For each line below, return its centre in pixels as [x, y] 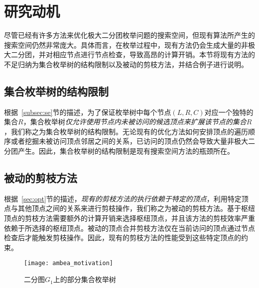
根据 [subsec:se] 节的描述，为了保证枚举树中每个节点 [88, 112]
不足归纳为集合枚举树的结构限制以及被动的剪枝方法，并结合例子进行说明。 [126, 64]
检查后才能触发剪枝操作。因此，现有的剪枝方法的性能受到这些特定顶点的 [123, 238]
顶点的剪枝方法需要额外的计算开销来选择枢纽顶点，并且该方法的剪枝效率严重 [129, 218]
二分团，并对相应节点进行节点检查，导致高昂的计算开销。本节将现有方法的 [133, 54]
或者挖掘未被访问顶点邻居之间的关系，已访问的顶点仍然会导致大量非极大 [129, 141]
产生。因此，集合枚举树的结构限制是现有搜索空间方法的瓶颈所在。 [126, 151]
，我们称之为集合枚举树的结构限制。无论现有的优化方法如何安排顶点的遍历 [126, 131]
